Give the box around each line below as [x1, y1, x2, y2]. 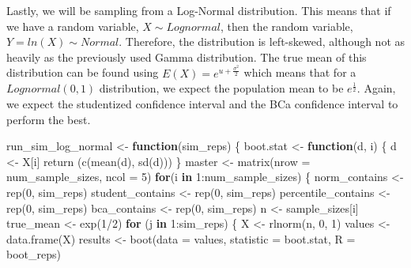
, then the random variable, [220, 17, 353, 34]
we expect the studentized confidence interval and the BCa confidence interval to [6, 96, 398, 112]
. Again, [356, 80, 396, 96]
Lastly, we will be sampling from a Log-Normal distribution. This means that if [6, 2, 391, 18]
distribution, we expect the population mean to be [99, 80, 344, 96]
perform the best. [6, 111, 91, 127]
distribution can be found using [6, 64, 159, 81]
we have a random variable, [6, 17, 139, 34]
